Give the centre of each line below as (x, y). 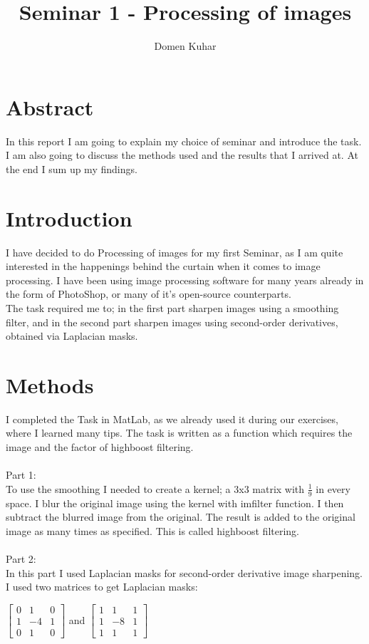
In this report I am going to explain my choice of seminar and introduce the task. (184, 141)
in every (333, 488)
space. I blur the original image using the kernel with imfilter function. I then (175, 503)
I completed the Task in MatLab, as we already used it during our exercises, (172, 419)
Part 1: (21, 475)
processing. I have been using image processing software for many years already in (185, 280)
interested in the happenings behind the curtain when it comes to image (163, 266)
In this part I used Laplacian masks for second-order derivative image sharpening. (184, 572)
